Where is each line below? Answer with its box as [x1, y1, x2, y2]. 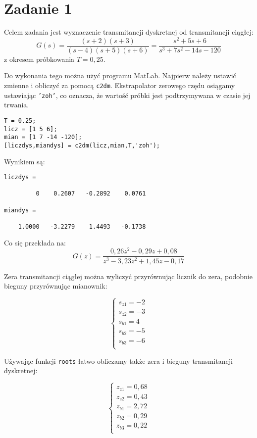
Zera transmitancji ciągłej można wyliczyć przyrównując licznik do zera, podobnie [4, 271, 253, 281]
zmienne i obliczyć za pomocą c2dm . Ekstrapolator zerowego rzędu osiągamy [4, 80, 235, 91]
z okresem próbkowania [4, 53, 75, 64]
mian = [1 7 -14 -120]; [4, 134, 82, 141]
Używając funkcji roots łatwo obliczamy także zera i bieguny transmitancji [4, 355, 233, 366]
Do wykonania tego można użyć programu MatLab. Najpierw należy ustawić [4, 70, 236, 81]
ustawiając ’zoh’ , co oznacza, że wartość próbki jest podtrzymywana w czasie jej [4, 90, 251, 100]
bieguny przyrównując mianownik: [4, 281, 107, 291]
